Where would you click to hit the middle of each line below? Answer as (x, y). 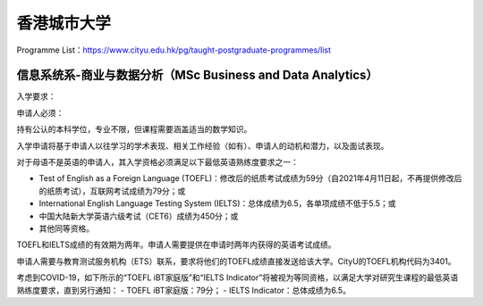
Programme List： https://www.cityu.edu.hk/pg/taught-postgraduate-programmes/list (174, 50)
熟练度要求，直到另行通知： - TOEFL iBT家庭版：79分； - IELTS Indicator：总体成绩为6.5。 (183, 290)
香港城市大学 (64, 23)
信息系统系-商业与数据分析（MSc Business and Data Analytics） (198, 75)
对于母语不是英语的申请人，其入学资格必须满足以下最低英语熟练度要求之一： (157, 162)
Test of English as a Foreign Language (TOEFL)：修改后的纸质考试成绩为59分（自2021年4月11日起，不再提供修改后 (250, 178)
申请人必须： (40, 112)
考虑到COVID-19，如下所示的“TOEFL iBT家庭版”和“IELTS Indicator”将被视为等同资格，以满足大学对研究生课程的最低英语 (237, 277)
